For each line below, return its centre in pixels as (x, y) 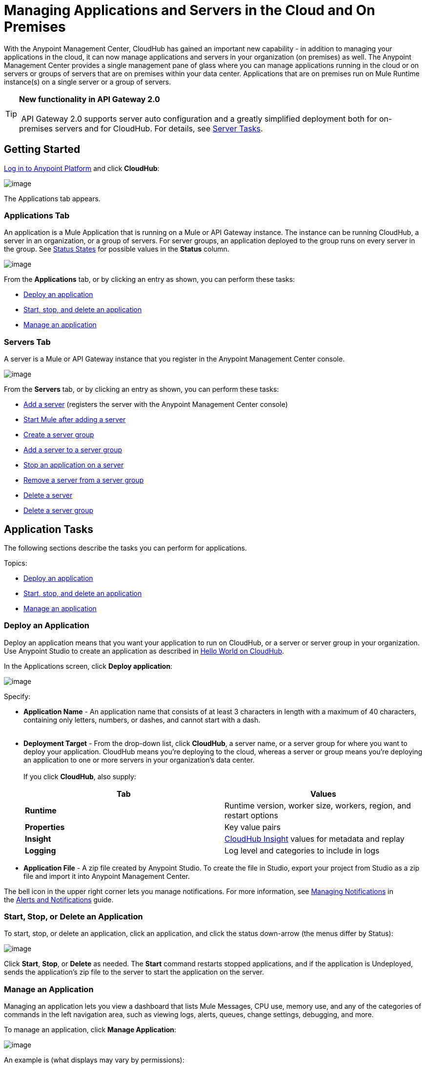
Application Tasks (49, 529)
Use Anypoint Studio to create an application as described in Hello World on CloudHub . (144, 651)
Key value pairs (253, 827)
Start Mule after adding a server (75, 420)
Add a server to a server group (73, 450)
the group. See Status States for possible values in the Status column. (117, 249)
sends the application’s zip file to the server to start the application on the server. (134, 972)
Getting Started (42, 149)
